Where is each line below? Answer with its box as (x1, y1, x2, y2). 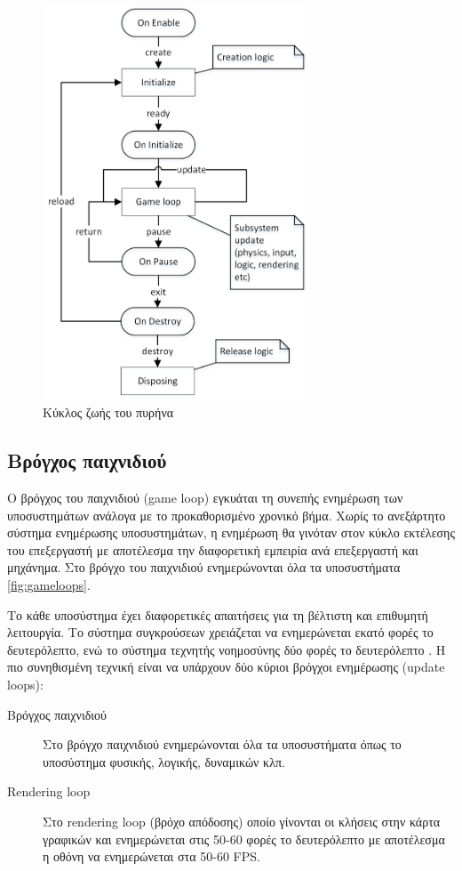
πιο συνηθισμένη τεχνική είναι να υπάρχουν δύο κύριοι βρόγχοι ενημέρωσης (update (7, 657, 445, 676)
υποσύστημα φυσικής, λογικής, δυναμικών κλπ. (43, 752, 285, 770)
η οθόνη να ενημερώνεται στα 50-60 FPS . (43, 847, 260, 866)
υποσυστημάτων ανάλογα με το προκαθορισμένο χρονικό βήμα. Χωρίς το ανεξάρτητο (7, 505, 446, 524)
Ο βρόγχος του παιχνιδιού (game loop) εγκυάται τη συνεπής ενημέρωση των (7, 488, 403, 507)
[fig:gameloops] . (7, 576, 91, 594)
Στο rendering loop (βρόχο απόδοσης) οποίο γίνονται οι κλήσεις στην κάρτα (43, 811, 441, 830)
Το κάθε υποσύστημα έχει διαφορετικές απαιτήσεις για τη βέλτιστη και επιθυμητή (7, 605, 428, 624)
